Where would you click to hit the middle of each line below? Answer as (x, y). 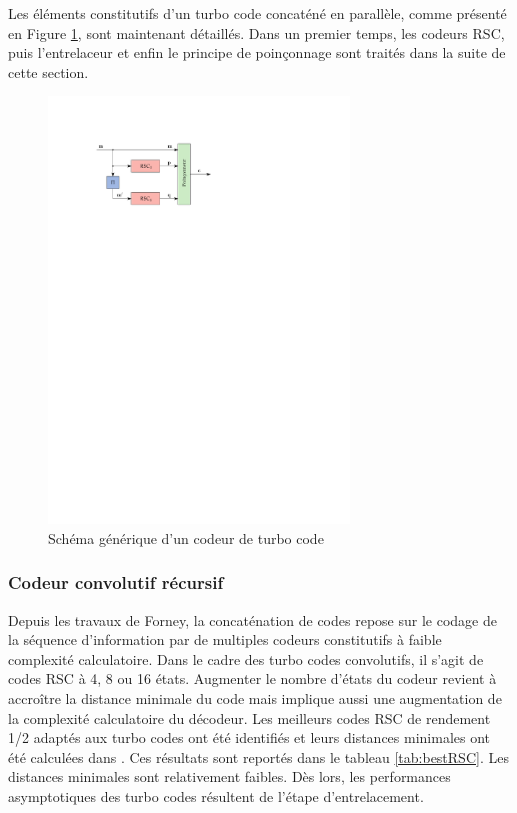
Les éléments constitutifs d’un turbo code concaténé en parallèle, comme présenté (257, 13)
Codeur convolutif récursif (116, 582)
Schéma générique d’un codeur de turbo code (186, 537)
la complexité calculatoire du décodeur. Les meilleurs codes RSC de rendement (249, 717)
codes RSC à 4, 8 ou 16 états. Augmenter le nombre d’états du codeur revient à (252, 678)
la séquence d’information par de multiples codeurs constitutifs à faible (225, 639)
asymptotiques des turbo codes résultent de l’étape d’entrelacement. (216, 795)
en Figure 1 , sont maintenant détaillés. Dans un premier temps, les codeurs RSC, (256, 32)
